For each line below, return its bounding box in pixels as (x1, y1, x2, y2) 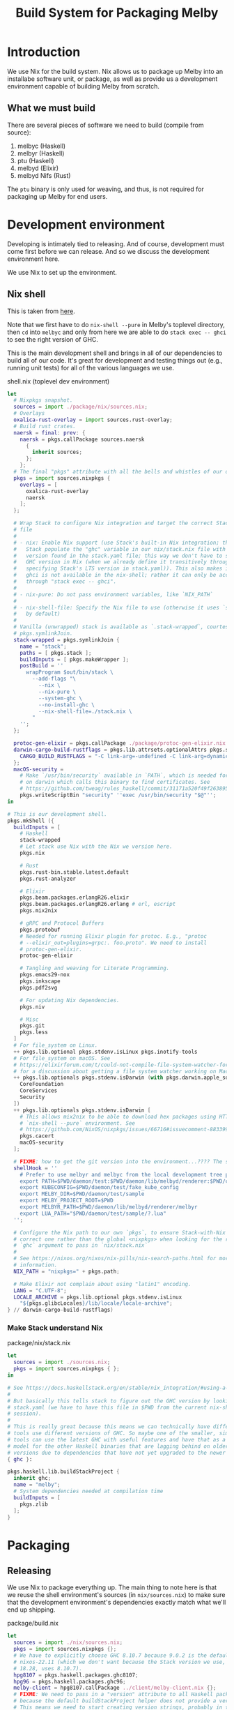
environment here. (7, 255, 61, 263)
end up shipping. (7, 1605, 56, 1614)
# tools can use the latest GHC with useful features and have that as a (7, 1436, 226, 1443)
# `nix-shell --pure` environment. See (19, 1119, 136, 1127)
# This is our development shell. (7, 810, 108, 817)
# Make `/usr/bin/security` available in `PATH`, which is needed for (19, 772, 229, 779)
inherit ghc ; (13, 1475, 52, 1482)
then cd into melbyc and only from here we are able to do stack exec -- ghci (7, 328, 226, 336)
